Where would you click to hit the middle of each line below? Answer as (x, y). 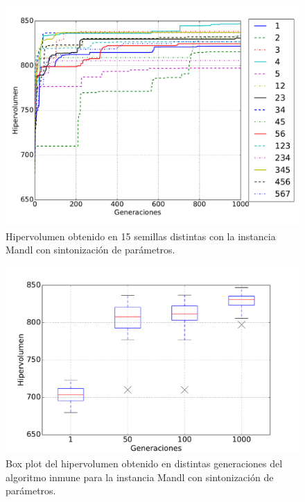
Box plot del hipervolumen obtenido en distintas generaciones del (144, 463)
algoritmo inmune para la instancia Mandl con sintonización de (140, 477)
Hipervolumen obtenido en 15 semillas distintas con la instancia (141, 236)
